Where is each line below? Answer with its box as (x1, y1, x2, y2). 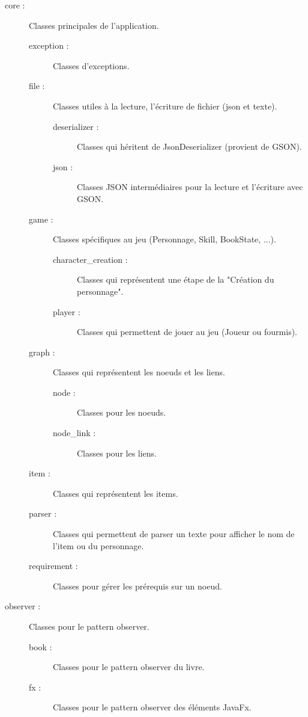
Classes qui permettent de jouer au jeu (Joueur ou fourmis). (77, 325, 297, 338)
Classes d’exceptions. (53, 59, 130, 72)
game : (29, 212, 53, 225)
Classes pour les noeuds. (77, 406, 166, 419)
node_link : (53, 426, 96, 439)
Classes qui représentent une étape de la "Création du (77, 273, 274, 286)
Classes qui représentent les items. (53, 487, 178, 499)
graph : (29, 345, 55, 358)
